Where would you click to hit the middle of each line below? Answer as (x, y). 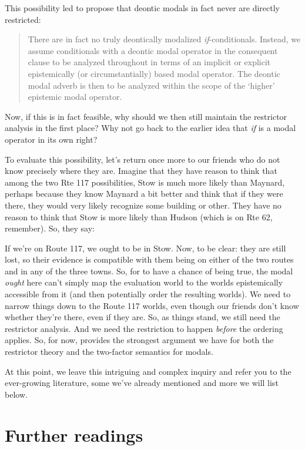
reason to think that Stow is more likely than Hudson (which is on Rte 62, (139, 216)
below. (16, 394)
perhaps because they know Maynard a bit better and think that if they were (144, 194)
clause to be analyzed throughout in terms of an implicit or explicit (149, 62)
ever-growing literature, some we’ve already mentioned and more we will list (142, 383)
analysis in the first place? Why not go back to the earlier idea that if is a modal (150, 128)
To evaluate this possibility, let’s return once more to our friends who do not (143, 159)
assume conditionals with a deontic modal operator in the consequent (153, 50)
